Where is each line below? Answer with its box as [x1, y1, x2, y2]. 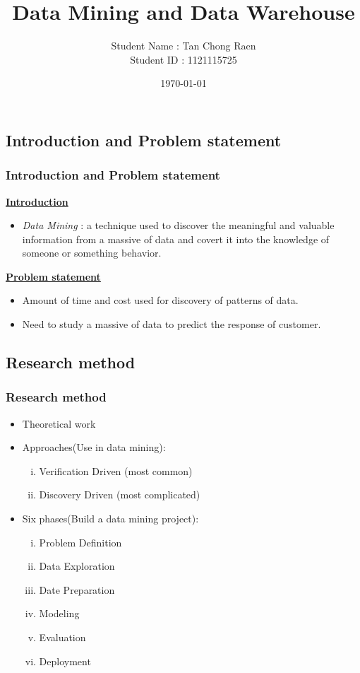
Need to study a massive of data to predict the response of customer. [22, 317, 321, 332]
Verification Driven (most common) [39, 463, 193, 478]
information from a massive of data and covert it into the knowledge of [22, 231, 330, 246]
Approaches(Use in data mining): [22, 440, 166, 455]
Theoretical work [22, 416, 96, 431]
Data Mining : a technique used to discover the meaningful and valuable [22, 218, 335, 233]
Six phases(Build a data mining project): [22, 511, 199, 526]
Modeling [39, 606, 80, 621]
